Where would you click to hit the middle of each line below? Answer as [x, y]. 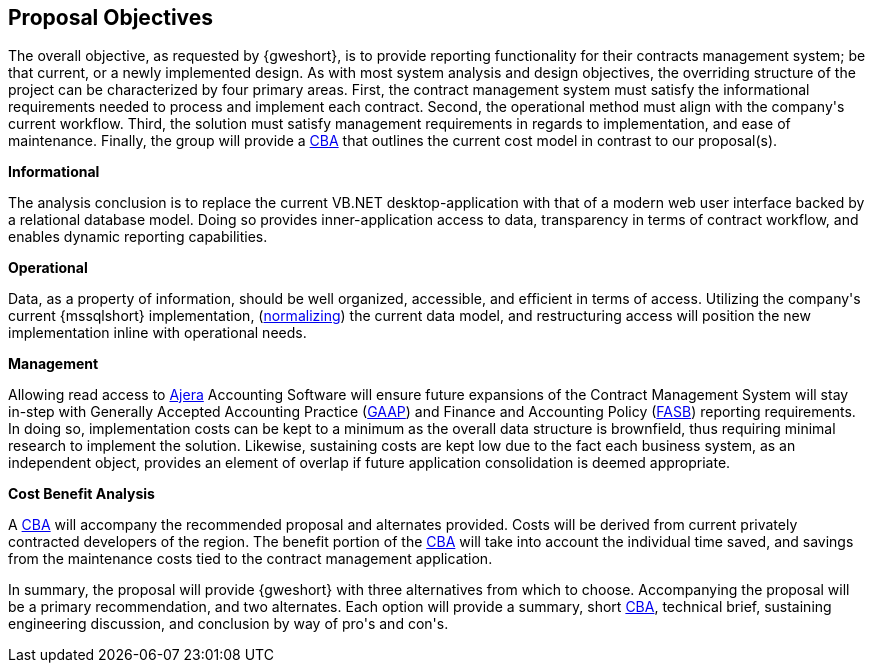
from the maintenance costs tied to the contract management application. [250, 559]
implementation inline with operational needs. [157, 333]
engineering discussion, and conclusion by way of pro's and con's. [228, 624]
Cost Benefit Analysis [81, 494]
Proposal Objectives [111, 17]
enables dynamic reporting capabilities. [138, 237]
